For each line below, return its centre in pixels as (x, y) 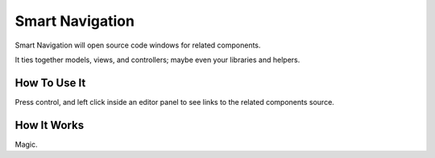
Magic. (26, 144)
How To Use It (50, 83)
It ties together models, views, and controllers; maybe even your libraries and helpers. (157, 60)
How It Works (50, 125)
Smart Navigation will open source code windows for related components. (138, 45)
